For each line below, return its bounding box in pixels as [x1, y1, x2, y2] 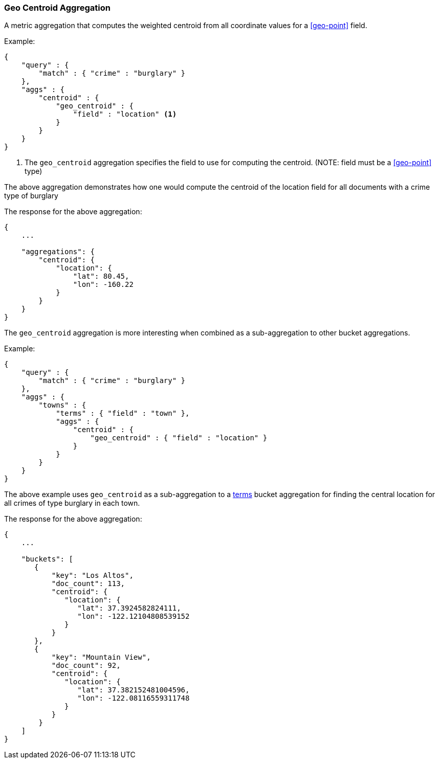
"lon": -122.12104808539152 [77, 612, 190, 621]
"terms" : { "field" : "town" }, [56, 409, 190, 418]
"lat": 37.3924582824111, [77, 604, 181, 613]
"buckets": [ [21, 555, 73, 564]
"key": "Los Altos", [51, 571, 134, 580]
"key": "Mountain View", [51, 653, 151, 662]
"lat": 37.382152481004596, [77, 686, 190, 694]
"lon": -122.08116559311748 [77, 694, 190, 703]
